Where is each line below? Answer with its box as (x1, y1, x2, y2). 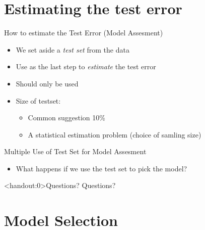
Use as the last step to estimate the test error (16, 61, 156, 72)
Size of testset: (16, 95, 61, 106)
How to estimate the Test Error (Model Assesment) (4, 27, 163, 38)
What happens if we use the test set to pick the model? (16, 163, 187, 173)
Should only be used (16, 78, 79, 88)
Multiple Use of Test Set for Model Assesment (4, 146, 147, 157)
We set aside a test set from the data (16, 44, 129, 55)
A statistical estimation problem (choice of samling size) (28, 129, 201, 140)
